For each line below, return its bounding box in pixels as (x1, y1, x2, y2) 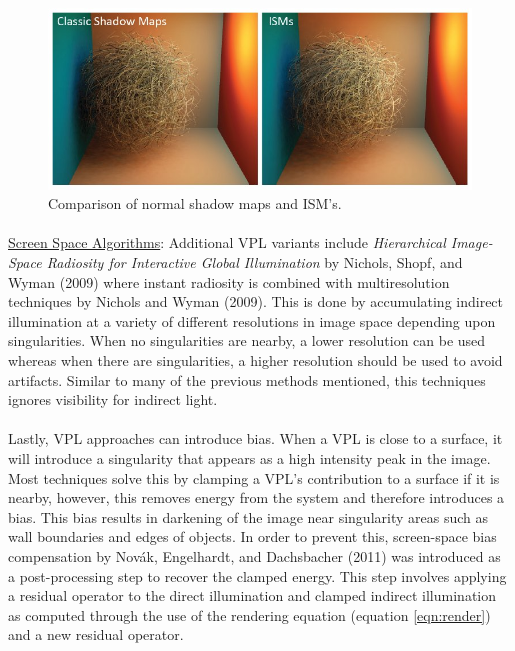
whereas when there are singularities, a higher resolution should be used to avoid (8, 350, 503, 371)
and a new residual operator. (8, 624, 184, 645)
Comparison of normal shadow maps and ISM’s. (48, 193, 342, 214)
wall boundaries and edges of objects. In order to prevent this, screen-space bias (8, 526, 497, 547)
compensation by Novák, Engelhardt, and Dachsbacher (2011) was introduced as (8, 545, 501, 566)
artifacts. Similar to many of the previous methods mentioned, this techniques (8, 369, 486, 390)
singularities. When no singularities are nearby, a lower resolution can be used (8, 330, 486, 351)
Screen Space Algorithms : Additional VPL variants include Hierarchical (8, 232, 446, 253)
